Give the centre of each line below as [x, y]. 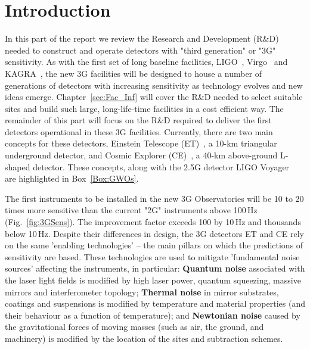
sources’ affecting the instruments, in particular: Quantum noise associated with [155, 268]
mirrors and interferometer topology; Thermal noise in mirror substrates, [142, 292]
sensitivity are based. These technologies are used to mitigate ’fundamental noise [152, 256]
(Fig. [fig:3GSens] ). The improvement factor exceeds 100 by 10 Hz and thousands [153, 222]
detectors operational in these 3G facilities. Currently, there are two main [139, 131]
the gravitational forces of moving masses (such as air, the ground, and [134, 327]
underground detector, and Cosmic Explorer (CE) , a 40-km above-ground [141, 155]
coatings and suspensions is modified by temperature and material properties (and [155, 303]
